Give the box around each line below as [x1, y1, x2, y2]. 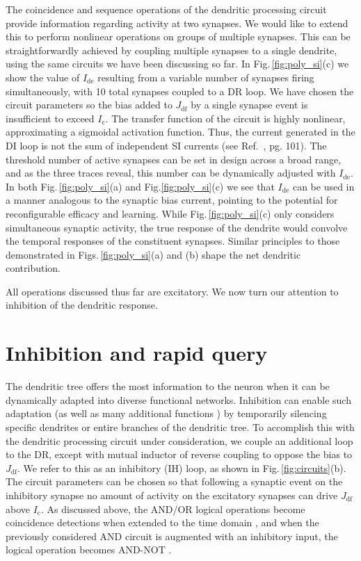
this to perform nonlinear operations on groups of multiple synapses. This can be [6, 29, 351, 44]
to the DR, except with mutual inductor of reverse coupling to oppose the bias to [6, 447, 353, 462]
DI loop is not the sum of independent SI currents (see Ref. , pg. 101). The [6, 138, 327, 152]
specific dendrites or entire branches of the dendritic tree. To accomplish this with [6, 419, 355, 434]
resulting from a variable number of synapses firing [97, 70, 314, 84]
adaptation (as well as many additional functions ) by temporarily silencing [6, 406, 327, 421]
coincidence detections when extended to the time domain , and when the [6, 515, 319, 530]
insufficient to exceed [6, 111, 95, 125]
